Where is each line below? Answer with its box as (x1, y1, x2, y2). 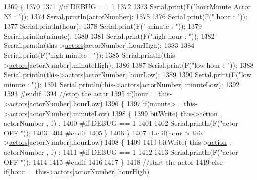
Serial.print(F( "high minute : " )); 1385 (4, 49, 119, 60)
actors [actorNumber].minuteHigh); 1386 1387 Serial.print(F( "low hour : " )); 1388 (9, 59, 254, 70)
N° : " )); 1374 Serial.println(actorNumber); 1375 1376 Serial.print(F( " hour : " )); (4, 11, 247, 21)
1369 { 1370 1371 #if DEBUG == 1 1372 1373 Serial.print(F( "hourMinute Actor (4, 1, 251, 11)
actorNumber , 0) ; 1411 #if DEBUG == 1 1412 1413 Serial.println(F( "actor (4, 146, 238, 157)
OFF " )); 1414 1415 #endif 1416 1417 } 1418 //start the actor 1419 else (4, 156, 223, 167)
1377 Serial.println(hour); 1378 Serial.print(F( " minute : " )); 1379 (4, 21, 202, 31)
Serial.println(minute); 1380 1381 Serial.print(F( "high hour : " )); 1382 (4, 30, 215, 41)
